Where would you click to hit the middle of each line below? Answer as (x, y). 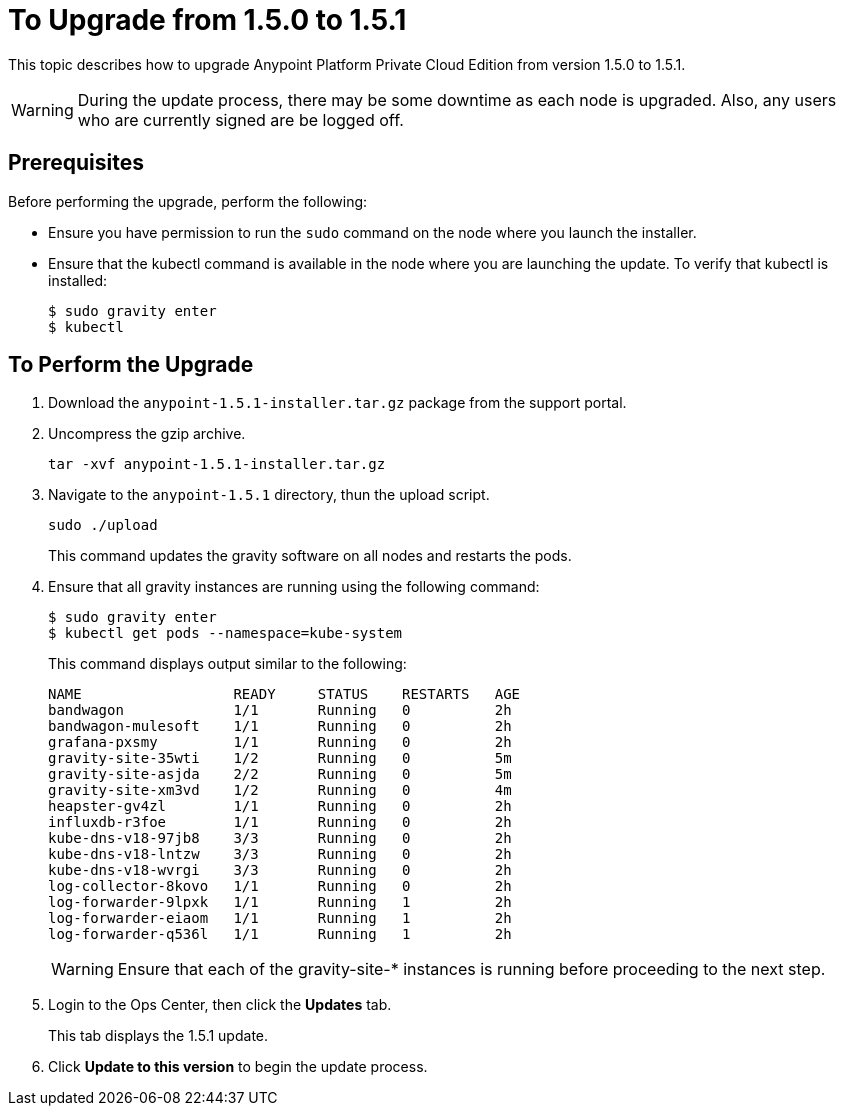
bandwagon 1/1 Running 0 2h (280, 710)
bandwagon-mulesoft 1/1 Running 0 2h (280, 726)
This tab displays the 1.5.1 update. (158, 1036)
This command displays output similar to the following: (227, 664)
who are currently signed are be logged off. (240, 119)
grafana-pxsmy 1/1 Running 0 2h (280, 742)
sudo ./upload (103, 525)
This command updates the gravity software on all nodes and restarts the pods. (310, 556)
